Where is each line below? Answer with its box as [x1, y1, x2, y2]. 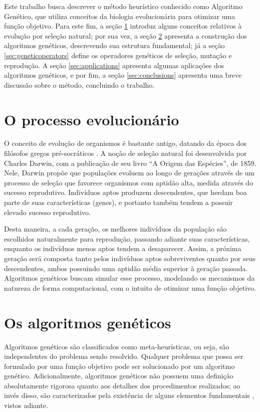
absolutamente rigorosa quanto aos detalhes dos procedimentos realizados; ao [4, 380, 240, 390]
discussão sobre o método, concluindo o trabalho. [4, 79, 155, 90]
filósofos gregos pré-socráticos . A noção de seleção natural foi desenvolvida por [4, 148, 247, 158]
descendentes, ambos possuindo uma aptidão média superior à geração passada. [4, 263, 248, 273]
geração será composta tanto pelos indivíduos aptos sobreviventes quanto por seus [4, 253, 256, 263]
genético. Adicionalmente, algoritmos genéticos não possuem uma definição [4, 370, 233, 381]
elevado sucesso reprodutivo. [4, 207, 91, 217]
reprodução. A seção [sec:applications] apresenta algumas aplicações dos [4, 60, 224, 70]
